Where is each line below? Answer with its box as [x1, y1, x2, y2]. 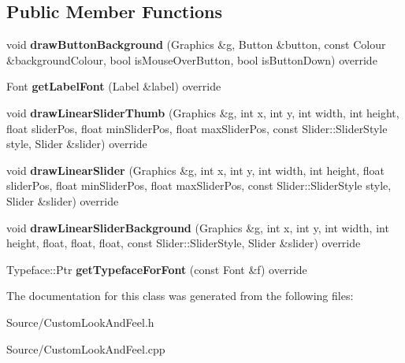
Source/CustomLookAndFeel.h [6, 313, 154, 330]
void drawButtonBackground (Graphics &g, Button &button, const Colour [6, 36, 386, 53]
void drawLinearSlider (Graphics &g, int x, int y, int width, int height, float [6, 161, 385, 178]
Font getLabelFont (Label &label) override [6, 78, 221, 94]
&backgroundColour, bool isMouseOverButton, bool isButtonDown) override [6, 51, 377, 68]
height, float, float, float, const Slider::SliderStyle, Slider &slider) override [6, 235, 361, 251]
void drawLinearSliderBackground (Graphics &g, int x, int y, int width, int [6, 219, 389, 235]
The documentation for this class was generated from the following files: [6, 287, 354, 304]
